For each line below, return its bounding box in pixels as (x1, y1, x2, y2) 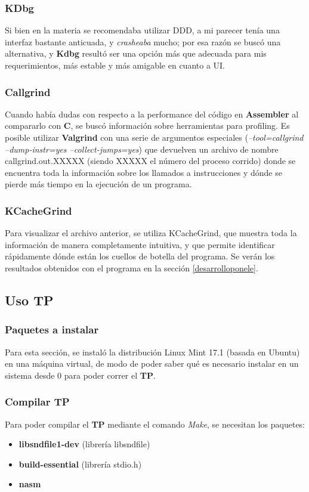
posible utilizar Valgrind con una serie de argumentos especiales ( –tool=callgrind (5, 131, 304, 143)
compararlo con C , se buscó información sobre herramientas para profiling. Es (5, 119, 290, 132)
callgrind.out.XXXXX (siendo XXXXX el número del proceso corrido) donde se (5, 154, 296, 167)
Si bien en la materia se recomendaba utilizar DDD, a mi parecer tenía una (5, 24, 280, 36)
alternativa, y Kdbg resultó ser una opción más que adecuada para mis (5, 47, 267, 60)
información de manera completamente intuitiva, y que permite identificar (5, 238, 275, 250)
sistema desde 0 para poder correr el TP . (5, 369, 156, 381)
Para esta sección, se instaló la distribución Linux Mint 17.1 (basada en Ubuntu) (5, 345, 300, 358)
